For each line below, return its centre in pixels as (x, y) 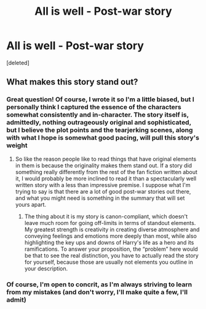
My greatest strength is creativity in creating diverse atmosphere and (112, 229)
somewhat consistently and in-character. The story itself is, (97, 115)
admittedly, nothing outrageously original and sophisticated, (99, 123)
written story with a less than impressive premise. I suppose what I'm (103, 185)
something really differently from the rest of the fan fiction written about (106, 172)
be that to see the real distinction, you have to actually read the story (111, 255)
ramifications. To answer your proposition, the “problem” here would (111, 249)
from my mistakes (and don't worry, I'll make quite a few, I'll (97, 292)
